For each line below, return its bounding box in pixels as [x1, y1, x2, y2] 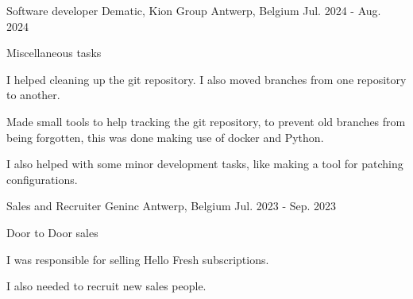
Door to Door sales [6, 224, 98, 240]
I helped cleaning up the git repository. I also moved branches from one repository [6, 71, 407, 87]
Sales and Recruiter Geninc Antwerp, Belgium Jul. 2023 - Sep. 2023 [6, 197, 337, 214]
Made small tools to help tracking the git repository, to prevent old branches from [6, 113, 406, 129]
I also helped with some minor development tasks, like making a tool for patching [6, 155, 403, 172]
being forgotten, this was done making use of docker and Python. [6, 128, 324, 145]
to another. [6, 86, 60, 103]
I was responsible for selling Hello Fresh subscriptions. [6, 251, 269, 267]
